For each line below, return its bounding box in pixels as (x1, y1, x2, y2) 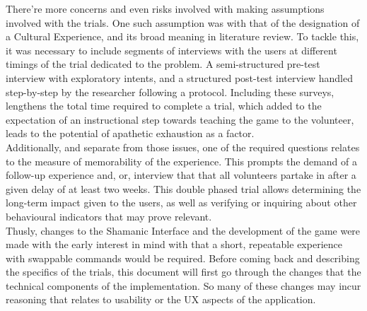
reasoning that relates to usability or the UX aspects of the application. (6, 292, 316, 307)
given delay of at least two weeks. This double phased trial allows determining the (6, 181, 361, 196)
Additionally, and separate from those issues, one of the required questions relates (6, 139, 360, 154)
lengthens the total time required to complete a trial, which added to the (6, 98, 322, 113)
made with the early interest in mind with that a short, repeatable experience (6, 237, 342, 252)
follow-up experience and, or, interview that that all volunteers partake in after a (6, 168, 356, 182)
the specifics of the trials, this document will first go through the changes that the (6, 264, 361, 279)
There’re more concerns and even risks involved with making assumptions (6, 1, 325, 16)
